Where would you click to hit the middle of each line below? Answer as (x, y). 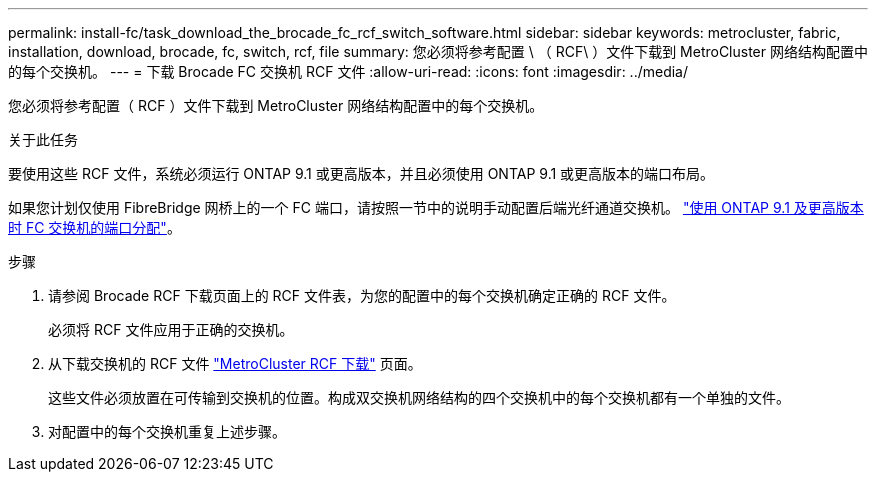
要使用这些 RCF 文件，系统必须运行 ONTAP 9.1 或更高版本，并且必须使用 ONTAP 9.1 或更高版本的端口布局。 (361, 173)
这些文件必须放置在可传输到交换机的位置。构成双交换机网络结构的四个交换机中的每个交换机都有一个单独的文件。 (419, 397)
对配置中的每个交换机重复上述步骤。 (167, 431)
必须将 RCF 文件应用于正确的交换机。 (171, 329)
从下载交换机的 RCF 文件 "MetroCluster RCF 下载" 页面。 (235, 363)
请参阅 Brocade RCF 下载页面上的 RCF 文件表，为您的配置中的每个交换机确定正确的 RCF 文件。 (362, 295)
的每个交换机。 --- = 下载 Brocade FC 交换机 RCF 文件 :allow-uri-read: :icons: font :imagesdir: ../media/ (348, 71)
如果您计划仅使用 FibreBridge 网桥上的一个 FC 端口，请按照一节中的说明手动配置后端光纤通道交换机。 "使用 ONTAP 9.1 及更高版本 (436, 207)
